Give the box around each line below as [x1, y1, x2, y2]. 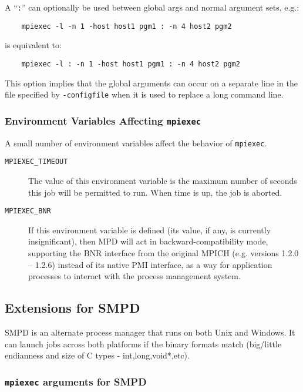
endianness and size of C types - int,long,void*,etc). [5, 349, 190, 361]
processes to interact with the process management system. [28, 270, 241, 282]
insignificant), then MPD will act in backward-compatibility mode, [28, 235, 268, 247]
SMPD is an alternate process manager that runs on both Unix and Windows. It [5, 326, 295, 338]
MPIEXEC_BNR [5, 207, 51, 216]
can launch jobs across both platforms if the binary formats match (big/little [5, 337, 282, 350]
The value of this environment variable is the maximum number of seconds [28, 174, 297, 186]
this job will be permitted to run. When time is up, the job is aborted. [28, 186, 282, 198]
